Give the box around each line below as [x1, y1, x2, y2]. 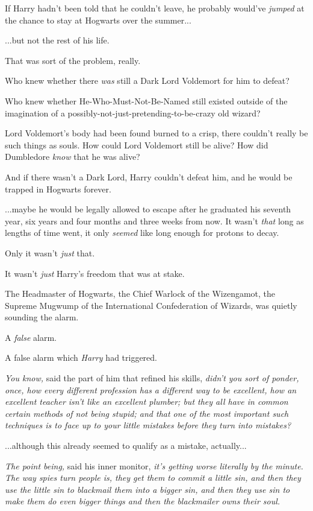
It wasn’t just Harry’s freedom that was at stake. [5, 267, 185, 279]
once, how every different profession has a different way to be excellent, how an [5, 383, 297, 396]
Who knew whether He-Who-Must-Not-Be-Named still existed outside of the [5, 94, 288, 107]
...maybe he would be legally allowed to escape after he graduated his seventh [5, 203, 291, 215]
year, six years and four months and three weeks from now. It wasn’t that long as [5, 214, 304, 227]
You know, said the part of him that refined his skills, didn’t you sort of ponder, [5, 372, 299, 384]
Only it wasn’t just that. [5, 246, 95, 259]
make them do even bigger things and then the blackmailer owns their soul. [5, 495, 280, 507]
